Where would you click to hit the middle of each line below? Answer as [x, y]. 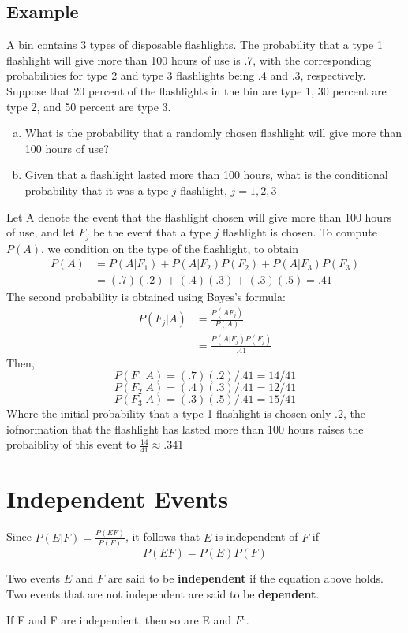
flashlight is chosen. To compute [300, 232]
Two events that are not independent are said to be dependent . [163, 593]
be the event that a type [152, 232]
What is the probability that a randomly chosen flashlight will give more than [213, 133]
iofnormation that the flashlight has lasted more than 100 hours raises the [185, 428]
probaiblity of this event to [71, 444]
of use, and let [41, 232]
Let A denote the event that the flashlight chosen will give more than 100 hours [199, 216]
